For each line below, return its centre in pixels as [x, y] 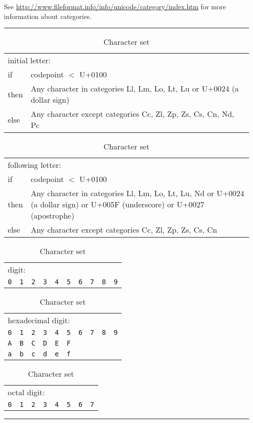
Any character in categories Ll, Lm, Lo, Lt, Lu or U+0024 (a [135, 89]
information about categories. [48, 16]
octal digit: [27, 392]
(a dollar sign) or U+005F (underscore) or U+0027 [117, 204]
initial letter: [29, 60]
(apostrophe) [53, 216]
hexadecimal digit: [39, 320]
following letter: [35, 165]
